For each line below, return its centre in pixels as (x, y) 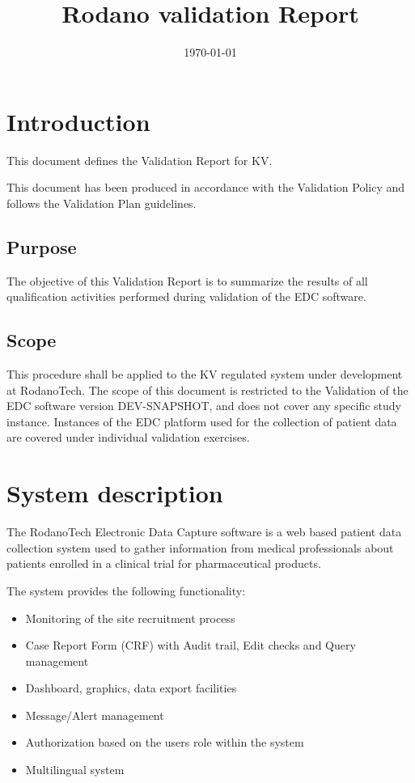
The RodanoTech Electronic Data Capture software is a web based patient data (204, 532)
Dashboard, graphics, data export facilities (131, 688)
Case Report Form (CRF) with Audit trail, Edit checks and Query (191, 645)
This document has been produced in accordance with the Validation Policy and (206, 187)
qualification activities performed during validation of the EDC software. (186, 296)
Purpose (42, 246)
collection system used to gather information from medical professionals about (200, 547)
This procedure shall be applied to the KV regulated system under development (205, 374)
